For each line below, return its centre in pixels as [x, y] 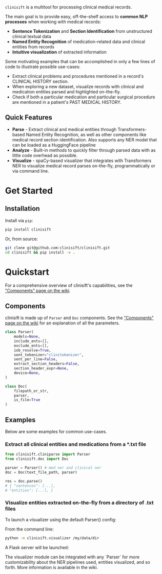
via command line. [30, 171]
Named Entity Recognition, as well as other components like [86, 135]
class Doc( [16, 386]
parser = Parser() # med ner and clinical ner [53, 468]
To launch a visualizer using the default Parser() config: [61, 519]
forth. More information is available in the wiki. [51, 567]
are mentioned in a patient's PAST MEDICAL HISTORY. [67, 102]
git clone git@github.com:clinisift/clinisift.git [58, 248]
